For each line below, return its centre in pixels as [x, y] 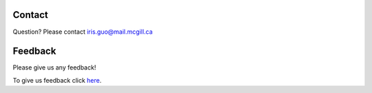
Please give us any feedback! [54, 68]
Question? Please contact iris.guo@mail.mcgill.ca [83, 32]
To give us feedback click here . [57, 80]
